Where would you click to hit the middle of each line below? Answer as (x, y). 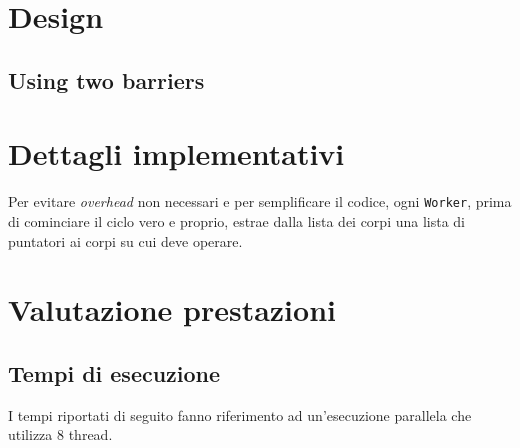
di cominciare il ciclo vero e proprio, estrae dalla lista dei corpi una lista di (237, 220)
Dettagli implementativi (176, 153)
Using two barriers (106, 79)
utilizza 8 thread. (60, 434)
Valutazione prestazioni (172, 309)
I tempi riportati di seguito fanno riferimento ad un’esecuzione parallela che (240, 414)
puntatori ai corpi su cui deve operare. (125, 240)
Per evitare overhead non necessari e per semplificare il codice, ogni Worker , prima (260, 201)
